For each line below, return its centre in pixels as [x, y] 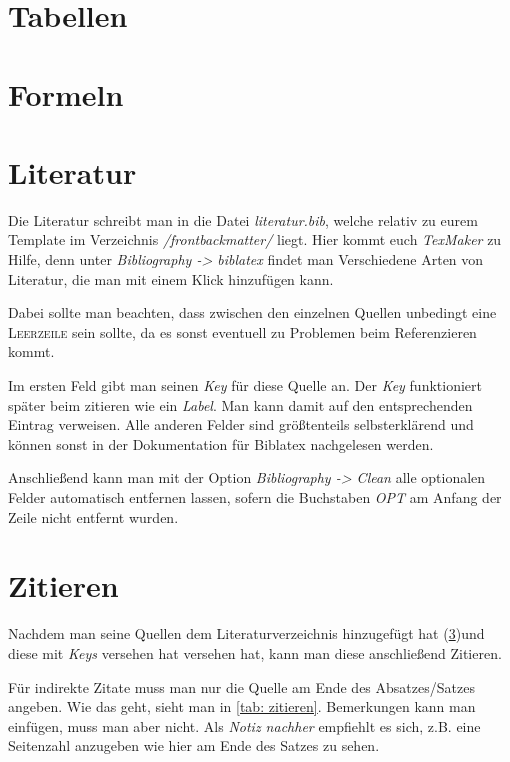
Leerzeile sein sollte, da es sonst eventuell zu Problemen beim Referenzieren [242, 331]
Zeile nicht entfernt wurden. [93, 516]
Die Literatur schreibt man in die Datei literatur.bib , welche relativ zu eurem [243, 219]
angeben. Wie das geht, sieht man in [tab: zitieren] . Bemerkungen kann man [242, 706]
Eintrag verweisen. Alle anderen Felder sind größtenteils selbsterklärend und [241, 424]
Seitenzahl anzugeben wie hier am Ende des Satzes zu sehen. [194, 745]
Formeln [66, 93]
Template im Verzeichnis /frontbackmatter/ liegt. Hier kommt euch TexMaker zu [255, 239]
